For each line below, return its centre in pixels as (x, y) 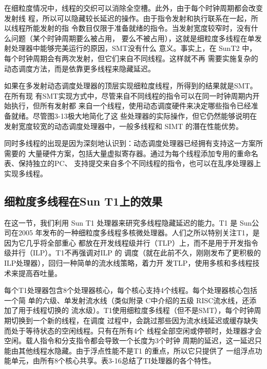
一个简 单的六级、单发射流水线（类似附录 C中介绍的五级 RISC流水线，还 (127, 300)
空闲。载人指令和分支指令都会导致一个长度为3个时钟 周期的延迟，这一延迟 (129, 340)
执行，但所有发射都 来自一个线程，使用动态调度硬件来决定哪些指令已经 (131, 106)
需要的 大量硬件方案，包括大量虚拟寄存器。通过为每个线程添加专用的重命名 (131, 153)
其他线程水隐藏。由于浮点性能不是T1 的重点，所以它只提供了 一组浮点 (137, 350)
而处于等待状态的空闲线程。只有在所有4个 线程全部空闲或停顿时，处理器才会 (133, 330)
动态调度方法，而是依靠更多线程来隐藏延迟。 (80, 68)
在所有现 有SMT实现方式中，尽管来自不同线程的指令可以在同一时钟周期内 (128, 95)
